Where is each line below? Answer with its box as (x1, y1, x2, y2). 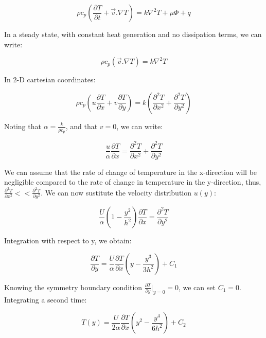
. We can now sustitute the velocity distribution (41, 187, 192, 198)
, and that (65, 120, 98, 131)
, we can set (178, 281, 216, 292)
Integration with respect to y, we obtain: (4, 235, 132, 246)
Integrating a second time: (4, 294, 87, 305)
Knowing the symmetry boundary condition (4, 281, 143, 292)
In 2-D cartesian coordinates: (4, 74, 96, 85)
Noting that (4, 120, 41, 131)
